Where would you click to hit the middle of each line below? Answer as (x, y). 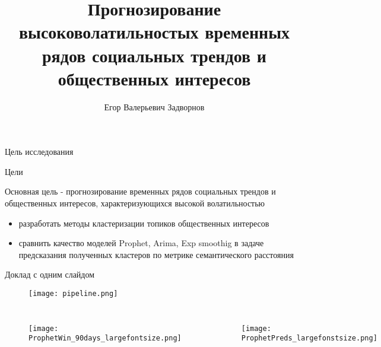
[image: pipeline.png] (73, 294)
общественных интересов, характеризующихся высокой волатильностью (135, 203)
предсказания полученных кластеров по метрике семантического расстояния (156, 254)
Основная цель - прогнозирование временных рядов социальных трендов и (140, 191)
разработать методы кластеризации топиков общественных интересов (144, 223)
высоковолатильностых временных (154, 32)
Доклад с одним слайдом (50, 274)
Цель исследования (39, 152)
